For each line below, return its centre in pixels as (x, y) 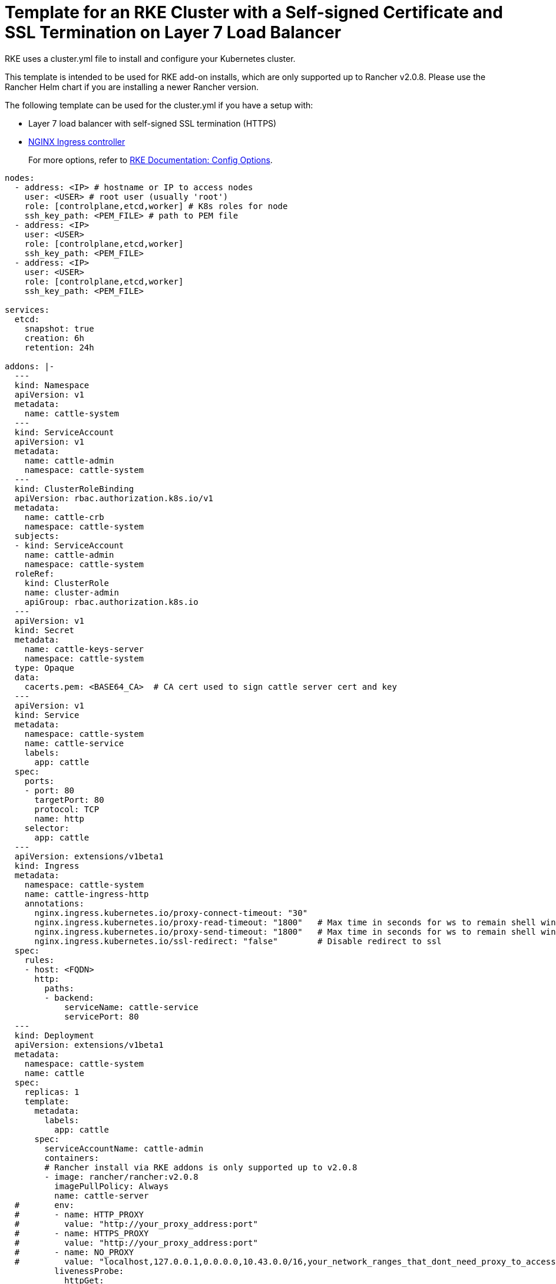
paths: (59, 988)
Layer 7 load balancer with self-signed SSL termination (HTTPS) (153, 123)
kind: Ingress (47, 866)
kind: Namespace (52, 385)
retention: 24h (59, 347)
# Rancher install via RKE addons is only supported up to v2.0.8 (201, 1167)
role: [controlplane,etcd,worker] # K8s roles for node (156, 206)
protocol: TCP (67, 809)
